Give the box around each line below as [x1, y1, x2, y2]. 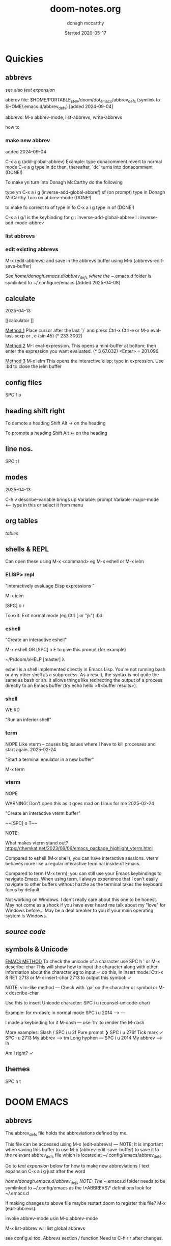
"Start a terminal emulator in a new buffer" [5, 756, 94, 762]
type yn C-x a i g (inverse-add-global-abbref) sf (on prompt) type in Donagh [5, 189, 165, 195]
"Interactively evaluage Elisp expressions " [5, 582, 95, 589]
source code [5, 927, 46, 936]
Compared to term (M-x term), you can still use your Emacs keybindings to [5, 870, 162, 877]
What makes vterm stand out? [5, 839, 68, 846]
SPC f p [5, 392, 21, 398]
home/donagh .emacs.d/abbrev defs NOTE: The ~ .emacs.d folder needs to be [5, 1178, 165, 1185]
